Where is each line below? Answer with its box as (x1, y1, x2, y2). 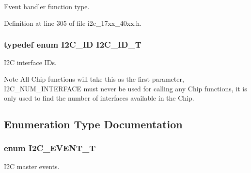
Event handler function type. (4, 1, 90, 11)
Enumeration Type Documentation (4, 117, 183, 132)
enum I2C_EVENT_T (4, 142, 96, 154)
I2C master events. (4, 161, 60, 171)
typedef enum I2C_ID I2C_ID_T (4, 38, 141, 51)
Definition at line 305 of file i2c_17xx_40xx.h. (4, 17, 142, 28)
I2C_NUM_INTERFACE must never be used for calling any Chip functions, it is (4, 83, 247, 93)
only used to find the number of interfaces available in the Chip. (4, 93, 194, 103)
